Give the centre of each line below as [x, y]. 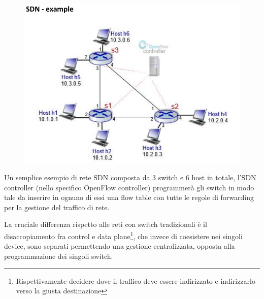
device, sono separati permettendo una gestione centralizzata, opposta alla [120, 246]
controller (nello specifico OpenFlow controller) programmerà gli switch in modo [129, 187]
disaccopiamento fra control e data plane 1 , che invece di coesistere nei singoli [123, 235]
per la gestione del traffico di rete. [57, 207]
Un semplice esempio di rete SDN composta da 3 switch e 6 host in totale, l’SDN [130, 177]
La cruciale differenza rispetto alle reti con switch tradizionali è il [106, 224]
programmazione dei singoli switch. [59, 256]
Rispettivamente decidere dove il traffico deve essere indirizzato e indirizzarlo [136, 280]
